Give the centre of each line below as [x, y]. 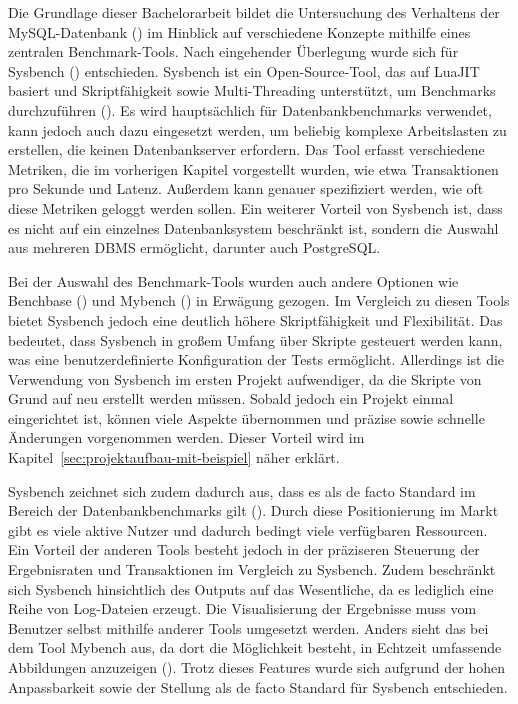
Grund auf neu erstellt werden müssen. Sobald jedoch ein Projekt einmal [231, 398]
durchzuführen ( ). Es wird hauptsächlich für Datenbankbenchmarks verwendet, [250, 109]
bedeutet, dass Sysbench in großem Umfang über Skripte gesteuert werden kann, [255, 339]
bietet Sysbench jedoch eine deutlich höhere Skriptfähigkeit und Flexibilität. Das [255, 319]
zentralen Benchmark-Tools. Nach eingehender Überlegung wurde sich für [233, 51]
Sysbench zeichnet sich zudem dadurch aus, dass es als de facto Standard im [242, 490]
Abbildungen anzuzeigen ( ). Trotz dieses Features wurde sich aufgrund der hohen [256, 667]
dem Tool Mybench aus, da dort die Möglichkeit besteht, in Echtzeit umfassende [255, 647]
